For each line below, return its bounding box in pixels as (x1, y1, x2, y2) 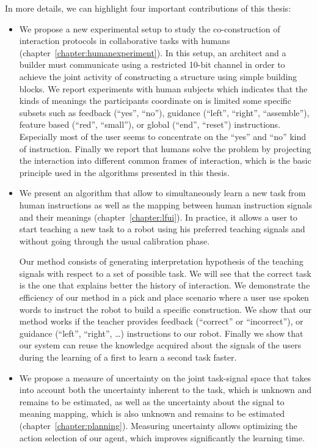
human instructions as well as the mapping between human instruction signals (19, 198, 312, 211)
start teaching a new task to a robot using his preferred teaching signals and (19, 222, 305, 235)
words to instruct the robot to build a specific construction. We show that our (19, 303, 312, 315)
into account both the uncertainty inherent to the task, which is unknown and (19, 383, 312, 396)
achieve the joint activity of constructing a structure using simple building (19, 70, 297, 83)
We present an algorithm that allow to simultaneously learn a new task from (19, 186, 306, 199)
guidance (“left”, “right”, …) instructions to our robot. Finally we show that (19, 326, 304, 339)
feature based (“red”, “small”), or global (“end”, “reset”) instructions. (19, 118, 280, 131)
